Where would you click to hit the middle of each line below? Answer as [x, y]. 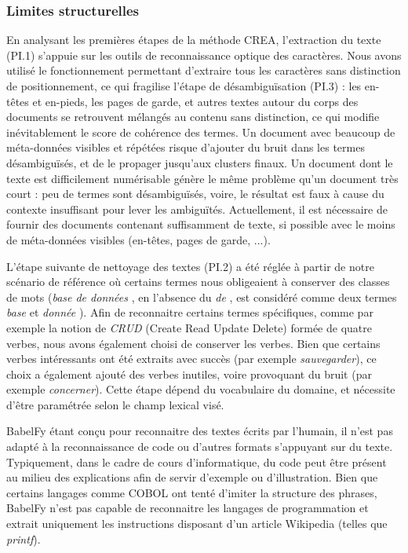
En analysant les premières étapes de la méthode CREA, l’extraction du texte [194, 40]
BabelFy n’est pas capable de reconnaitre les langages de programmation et [188, 508]
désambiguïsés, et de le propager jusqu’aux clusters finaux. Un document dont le [200, 162]
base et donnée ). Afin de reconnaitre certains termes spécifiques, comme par [190, 312]
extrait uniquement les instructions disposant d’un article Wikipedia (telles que [197, 524]
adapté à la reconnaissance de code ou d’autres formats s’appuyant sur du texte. [200, 447]
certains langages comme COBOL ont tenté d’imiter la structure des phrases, [192, 492]
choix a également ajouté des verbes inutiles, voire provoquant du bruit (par [189, 374]
